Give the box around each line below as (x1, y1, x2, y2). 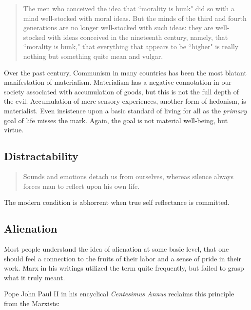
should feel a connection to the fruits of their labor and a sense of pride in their (4, 253, 242, 263)
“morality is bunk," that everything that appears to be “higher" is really (23, 41, 239, 52)
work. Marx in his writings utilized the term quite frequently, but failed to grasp (4, 263, 244, 273)
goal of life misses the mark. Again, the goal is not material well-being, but (4, 115, 228, 125)
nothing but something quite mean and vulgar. (23, 51, 163, 61)
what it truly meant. (4, 272, 65, 282)
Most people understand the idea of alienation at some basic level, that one (4, 243, 229, 254)
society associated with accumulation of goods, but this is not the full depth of (4, 86, 239, 96)
